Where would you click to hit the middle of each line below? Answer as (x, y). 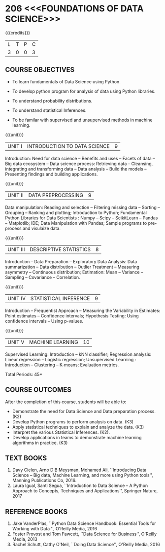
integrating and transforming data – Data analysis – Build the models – (76, 169)
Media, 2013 (25, 539)
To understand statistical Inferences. (49, 110)
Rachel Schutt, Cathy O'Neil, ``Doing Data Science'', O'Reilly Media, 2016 (86, 545)
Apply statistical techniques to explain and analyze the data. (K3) (78, 427)
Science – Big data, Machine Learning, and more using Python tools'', (83, 475)
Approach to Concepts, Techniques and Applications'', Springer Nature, (85, 491)
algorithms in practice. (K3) (40, 443)
